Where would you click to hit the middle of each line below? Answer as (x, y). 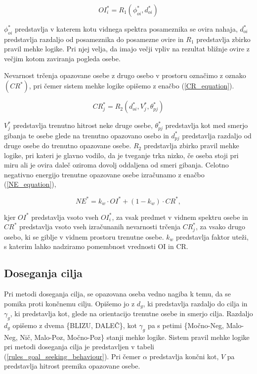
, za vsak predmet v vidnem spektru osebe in (180, 217)
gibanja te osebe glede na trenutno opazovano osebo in (86, 135)
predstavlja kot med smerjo (207, 125)
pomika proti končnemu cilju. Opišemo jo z (69, 303)
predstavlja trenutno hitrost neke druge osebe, (83, 125)
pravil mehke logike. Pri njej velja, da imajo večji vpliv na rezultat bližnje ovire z (127, 49)
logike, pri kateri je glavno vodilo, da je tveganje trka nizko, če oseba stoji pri (121, 155)
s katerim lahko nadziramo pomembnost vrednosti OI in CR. (96, 246)
